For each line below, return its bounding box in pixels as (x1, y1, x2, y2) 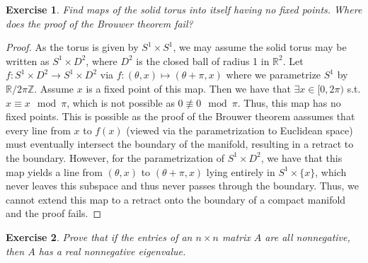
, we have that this (260, 150, 343, 165)
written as (6, 53, 50, 68)
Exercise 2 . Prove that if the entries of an (6, 229, 192, 244)
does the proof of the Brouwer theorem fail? (6, 16, 193, 30)
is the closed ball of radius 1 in (136, 53, 270, 68)
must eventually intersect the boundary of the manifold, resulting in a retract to (6, 136, 354, 151)
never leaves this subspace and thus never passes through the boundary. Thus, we (6, 178, 359, 193)
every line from (6, 122, 71, 137)
